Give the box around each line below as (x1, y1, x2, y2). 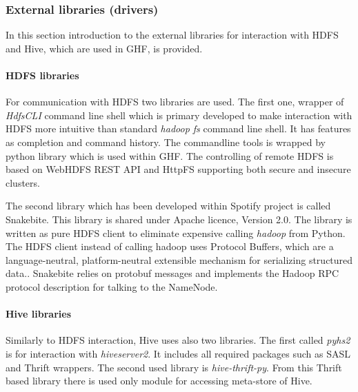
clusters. (6, 175, 40, 189)
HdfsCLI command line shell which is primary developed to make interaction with (6, 107, 352, 122)
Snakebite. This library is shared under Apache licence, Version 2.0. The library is (6, 212, 352, 226)
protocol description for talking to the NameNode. (6, 279, 218, 293)
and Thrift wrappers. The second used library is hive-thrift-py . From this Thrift (6, 360, 342, 374)
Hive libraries (6, 307, 72, 321)
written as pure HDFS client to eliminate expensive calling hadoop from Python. (6, 225, 346, 240)
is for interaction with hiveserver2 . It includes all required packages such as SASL (6, 346, 350, 360)
